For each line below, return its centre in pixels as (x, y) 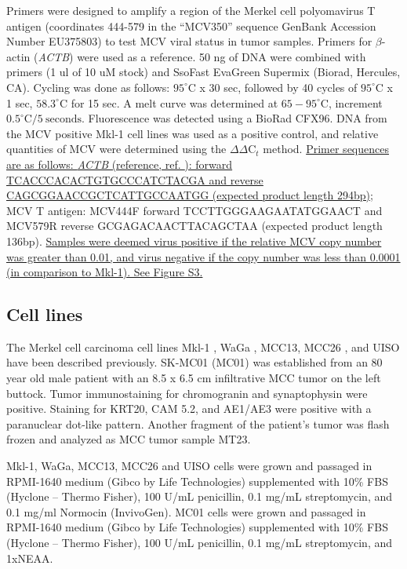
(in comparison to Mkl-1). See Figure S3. (105, 272)
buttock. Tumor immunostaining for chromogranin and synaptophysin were (187, 393)
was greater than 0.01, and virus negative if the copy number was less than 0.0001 (203, 256)
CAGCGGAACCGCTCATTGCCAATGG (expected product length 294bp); (190, 195)
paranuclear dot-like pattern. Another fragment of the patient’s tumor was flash (198, 423)
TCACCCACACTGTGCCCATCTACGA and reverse (135, 179)
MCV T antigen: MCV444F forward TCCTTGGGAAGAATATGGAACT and (194, 210)
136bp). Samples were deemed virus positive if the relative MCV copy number (194, 241)
